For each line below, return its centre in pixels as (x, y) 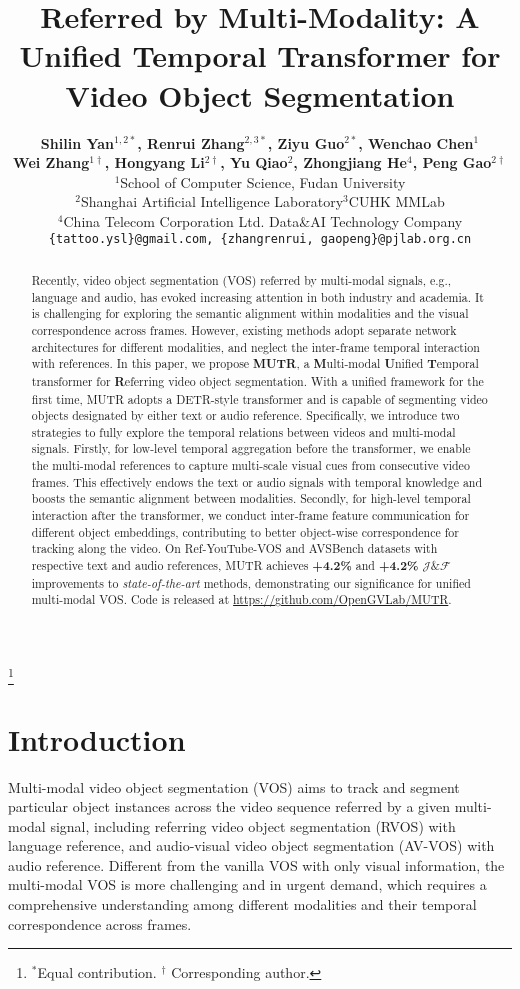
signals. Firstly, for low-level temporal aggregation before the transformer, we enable (251, 448)
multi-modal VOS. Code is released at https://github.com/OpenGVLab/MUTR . (241, 599)
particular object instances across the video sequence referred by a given (229, 806)
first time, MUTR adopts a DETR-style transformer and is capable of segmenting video (259, 398)
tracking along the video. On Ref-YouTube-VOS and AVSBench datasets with (234, 548)
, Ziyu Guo (306, 142)
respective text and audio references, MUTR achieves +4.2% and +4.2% (225, 566)
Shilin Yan (77, 142)
